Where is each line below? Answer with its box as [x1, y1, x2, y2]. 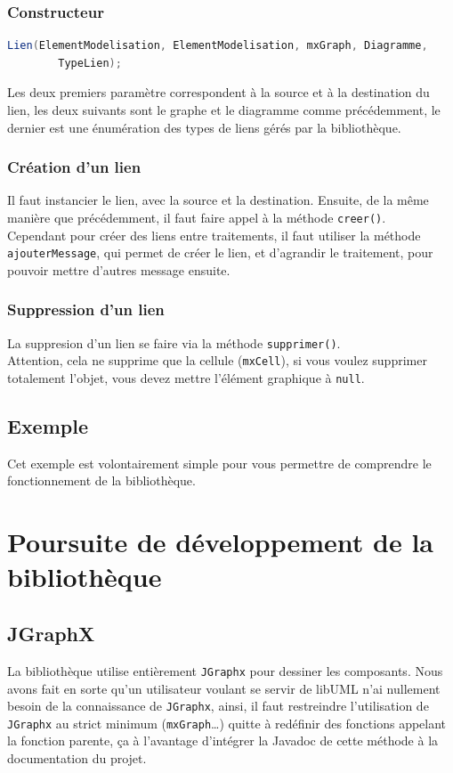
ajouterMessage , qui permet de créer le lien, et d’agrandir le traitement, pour [7, 243, 433, 262]
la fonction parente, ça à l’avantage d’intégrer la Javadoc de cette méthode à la [7, 731, 439, 750]
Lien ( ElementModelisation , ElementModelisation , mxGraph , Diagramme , [7, 39, 428, 53]
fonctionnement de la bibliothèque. [7, 471, 196, 490]
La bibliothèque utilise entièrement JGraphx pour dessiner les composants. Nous [7, 661, 443, 679]
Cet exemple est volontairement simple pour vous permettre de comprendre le [7, 453, 432, 472]
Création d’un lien [7, 156, 142, 178]
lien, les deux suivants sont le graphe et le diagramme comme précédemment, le [7, 101, 441, 118]
